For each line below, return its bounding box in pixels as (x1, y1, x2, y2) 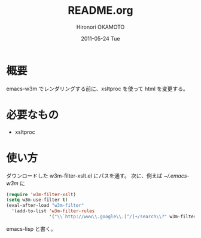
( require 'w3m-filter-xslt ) (6, 191, 77, 197)
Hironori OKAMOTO (76, 23, 125, 30)
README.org (68, 4, 133, 17)
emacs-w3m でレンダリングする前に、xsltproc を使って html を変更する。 (6, 85, 188, 92)
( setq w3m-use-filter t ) (6, 197, 68, 203)
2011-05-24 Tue (80, 35, 121, 42)
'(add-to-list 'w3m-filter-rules (11, 208, 95, 214)
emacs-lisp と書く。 (6, 225, 56, 232)
